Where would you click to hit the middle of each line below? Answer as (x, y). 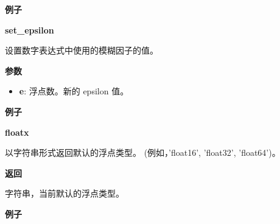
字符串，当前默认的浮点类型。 (65, 193)
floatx (17, 132)
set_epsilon (30, 30)
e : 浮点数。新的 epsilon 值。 (74, 91)
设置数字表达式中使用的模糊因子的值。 (82, 50)
